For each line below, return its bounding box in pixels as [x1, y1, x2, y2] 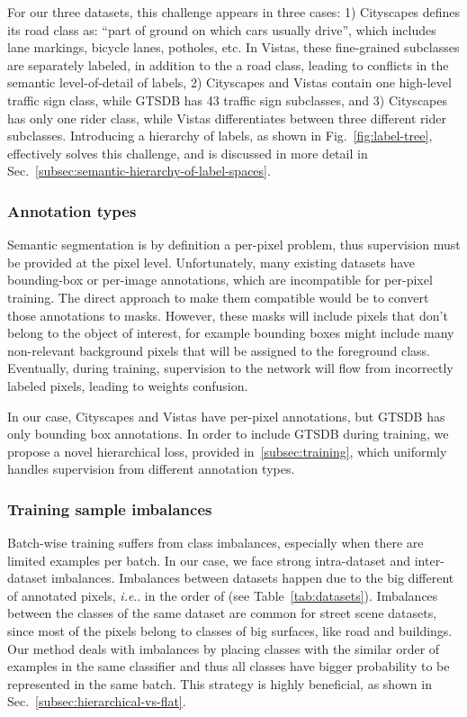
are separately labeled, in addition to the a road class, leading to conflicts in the [7, 55, 449, 74]
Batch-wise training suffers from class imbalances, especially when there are [7, 533, 424, 552]
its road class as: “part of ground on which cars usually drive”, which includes [7, 20, 436, 39]
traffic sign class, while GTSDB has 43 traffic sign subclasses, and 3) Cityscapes [7, 90, 448, 109]
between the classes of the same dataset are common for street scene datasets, [7, 604, 437, 622]
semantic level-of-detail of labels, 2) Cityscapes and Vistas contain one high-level [7, 73, 452, 92]
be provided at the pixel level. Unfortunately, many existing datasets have [7, 252, 415, 271]
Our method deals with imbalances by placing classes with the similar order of [7, 639, 440, 658]
